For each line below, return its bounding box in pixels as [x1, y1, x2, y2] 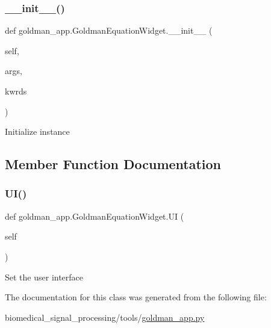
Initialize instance [5, 125, 70, 138]
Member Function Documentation [5, 155, 222, 173]
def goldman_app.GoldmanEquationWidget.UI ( [5, 209, 184, 222]
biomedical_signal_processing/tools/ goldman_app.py [5, 311, 205, 323]
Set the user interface [5, 270, 84, 283]
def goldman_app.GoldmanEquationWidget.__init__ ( [5, 24, 213, 37]
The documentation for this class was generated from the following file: [5, 291, 267, 303]
